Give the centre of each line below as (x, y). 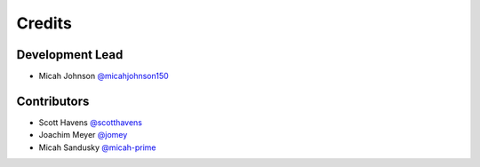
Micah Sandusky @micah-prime (97, 147)
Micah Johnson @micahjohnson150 (104, 76)
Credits (44, 23)
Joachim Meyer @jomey (83, 135)
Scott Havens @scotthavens (90, 122)
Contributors (53, 101)
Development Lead (70, 55)
